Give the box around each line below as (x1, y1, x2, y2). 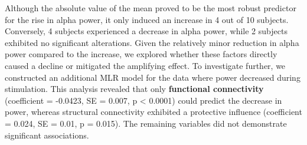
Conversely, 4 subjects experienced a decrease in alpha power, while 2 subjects (5, 25, 288, 37)
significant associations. (5, 128, 89, 141)
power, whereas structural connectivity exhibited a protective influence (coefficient (5, 106, 302, 118)
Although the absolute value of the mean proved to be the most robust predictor (5, 2, 296, 14)
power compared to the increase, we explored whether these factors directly (5, 48, 277, 60)
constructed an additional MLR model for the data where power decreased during (5, 71, 301, 83)
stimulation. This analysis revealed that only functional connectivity (5, 83, 264, 95)
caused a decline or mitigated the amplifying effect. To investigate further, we (5, 59, 286, 71)
